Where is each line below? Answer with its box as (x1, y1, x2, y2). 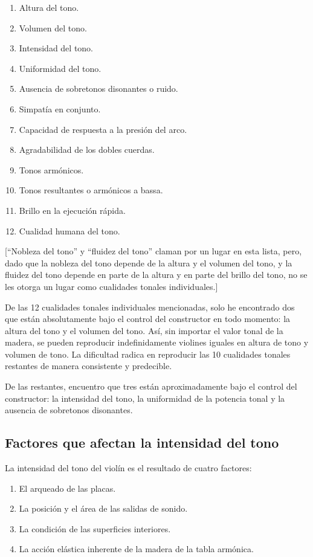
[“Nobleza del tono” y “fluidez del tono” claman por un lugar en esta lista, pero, (5, 245, 302, 257)
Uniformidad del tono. (19, 62, 102, 74)
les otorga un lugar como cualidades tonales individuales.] (5, 280, 218, 292)
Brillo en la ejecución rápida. (19, 204, 126, 216)
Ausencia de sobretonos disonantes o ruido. (19, 82, 178, 95)
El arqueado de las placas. (19, 481, 116, 494)
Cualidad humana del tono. (19, 224, 120, 237)
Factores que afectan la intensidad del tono (5, 433, 279, 452)
